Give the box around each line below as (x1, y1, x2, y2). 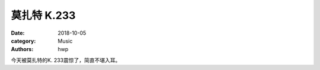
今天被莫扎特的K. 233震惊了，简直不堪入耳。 (11, 56, 121, 64)
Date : (11, 29, 25, 36)
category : (11, 37, 36, 44)
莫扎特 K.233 (11, 9, 76, 22)
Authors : (11, 46, 34, 53)
